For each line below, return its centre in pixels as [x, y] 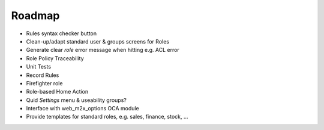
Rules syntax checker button [61, 33]
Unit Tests [38, 67]
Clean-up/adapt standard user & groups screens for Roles [97, 41]
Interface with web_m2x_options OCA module [82, 109]
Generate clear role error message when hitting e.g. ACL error [103, 50]
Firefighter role [44, 83]
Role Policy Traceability [55, 58]
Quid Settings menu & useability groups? [76, 100]
